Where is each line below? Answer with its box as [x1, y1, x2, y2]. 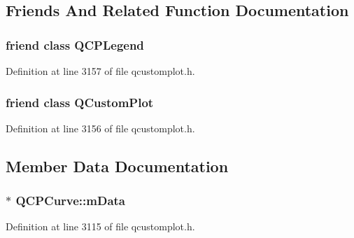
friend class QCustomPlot [6, 93, 154, 111]
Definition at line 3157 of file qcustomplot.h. [6, 64, 195, 78]
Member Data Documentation [6, 155, 229, 176]
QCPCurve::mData [15, 192, 126, 209]
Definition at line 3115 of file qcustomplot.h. [6, 219, 195, 234]
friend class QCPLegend [6, 36, 144, 53]
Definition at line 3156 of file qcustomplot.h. [6, 120, 195, 135]
